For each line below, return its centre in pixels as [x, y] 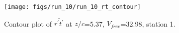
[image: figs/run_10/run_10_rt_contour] [73, 7]
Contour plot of [28, 23]
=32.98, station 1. [148, 23]
